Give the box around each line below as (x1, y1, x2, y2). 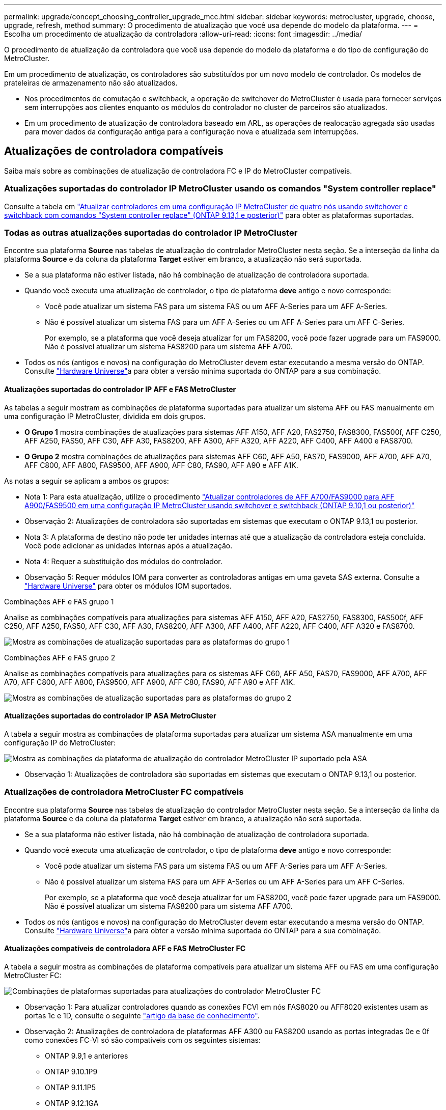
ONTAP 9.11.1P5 (45, 1083, 96, 1092)
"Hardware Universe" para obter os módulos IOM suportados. (24, 581, 232, 590)
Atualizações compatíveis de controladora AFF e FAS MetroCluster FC (4, 944, 246, 953)
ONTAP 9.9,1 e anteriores (45, 1051, 128, 1060)
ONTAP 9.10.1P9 (45, 1067, 98, 1076)
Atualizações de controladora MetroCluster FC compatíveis (4, 787, 244, 797)
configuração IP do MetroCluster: (4, 738, 116, 747)
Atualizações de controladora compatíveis (4, 145, 224, 158)
